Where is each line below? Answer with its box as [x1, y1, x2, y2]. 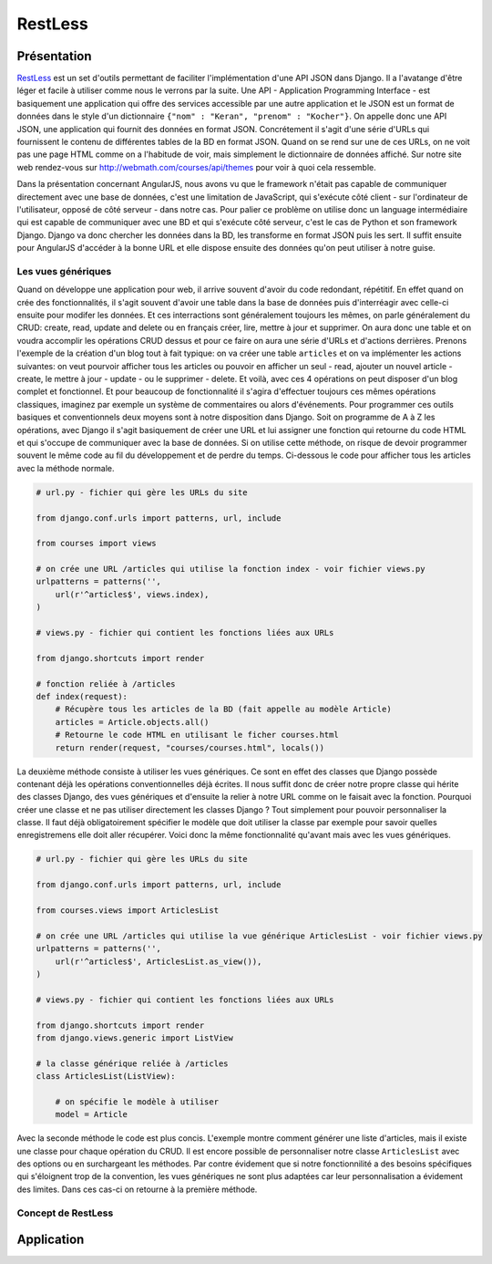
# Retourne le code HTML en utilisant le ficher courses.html [55, 730, 339, 741]
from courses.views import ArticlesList [36, 906, 219, 916]
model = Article [55, 1109, 128, 1120]
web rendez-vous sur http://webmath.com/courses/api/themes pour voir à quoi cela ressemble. [16, 161, 377, 172]
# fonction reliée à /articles [36, 679, 177, 689]
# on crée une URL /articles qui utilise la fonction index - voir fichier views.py [36, 564, 425, 575]
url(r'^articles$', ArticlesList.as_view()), [55, 956, 262, 967]
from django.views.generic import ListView [36, 1032, 234, 1043]
